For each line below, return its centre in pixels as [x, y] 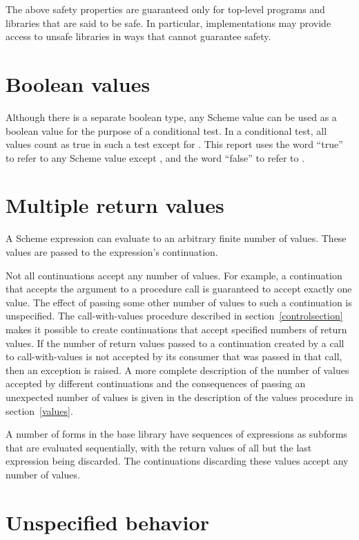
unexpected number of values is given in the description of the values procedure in [179, 397]
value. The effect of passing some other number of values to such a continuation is [179, 302]
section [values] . [39, 410]
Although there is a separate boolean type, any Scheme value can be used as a [171, 117]
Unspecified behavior [107, 522]
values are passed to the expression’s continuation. [112, 252]
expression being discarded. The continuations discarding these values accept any [177, 461]
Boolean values [78, 83]
